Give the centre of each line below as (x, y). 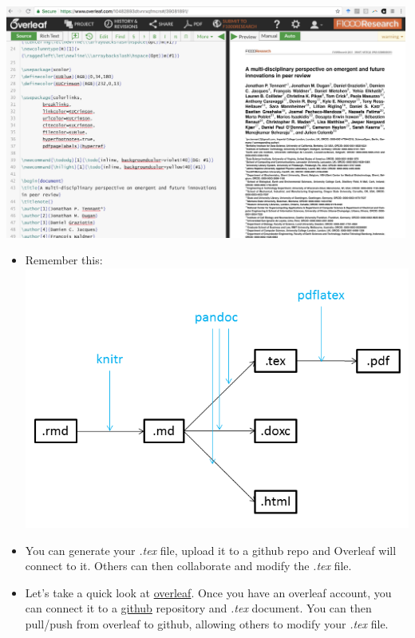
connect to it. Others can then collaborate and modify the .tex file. (188, 566)
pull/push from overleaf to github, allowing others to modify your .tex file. (207, 623)
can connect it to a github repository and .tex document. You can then (198, 608)
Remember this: (64, 260)
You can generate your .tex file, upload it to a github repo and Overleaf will (211, 550)
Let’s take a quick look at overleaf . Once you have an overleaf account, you (208, 592)
